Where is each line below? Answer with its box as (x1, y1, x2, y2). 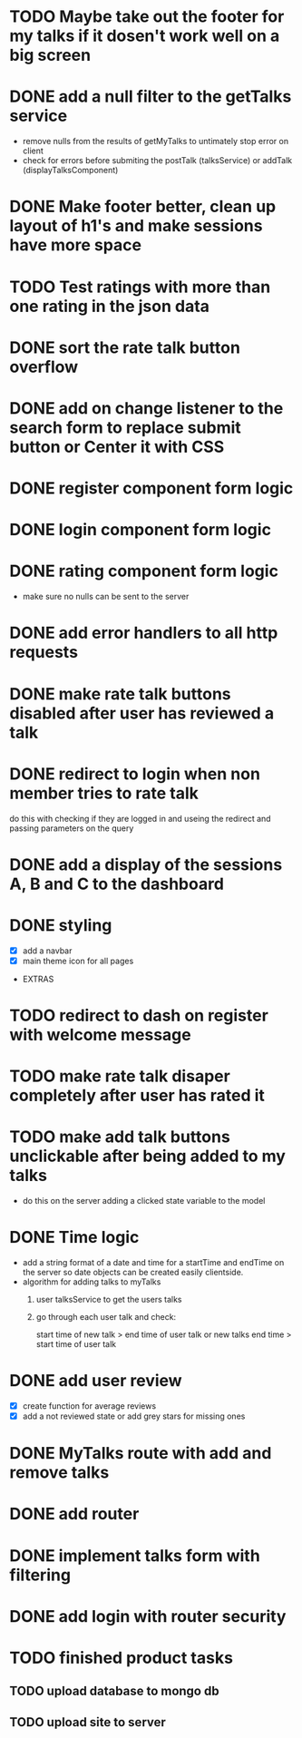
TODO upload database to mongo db (9, 1684, 219, 1699)
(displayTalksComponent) (22, 165, 119, 176)
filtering (9, 1565, 71, 1585)
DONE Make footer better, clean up (9, 197, 277, 217)
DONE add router (9, 1504, 140, 1525)
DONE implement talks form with (9, 1545, 260, 1566)
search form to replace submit (9, 417, 242, 437)
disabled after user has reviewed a (9, 703, 275, 723)
